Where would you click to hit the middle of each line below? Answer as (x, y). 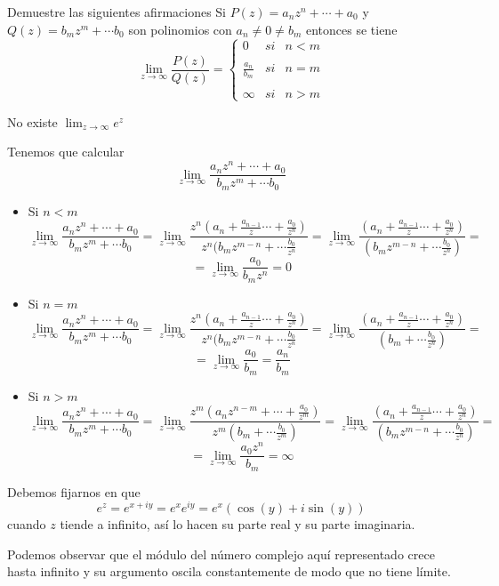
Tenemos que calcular (66, 152)
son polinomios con (180, 29)
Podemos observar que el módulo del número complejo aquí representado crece (221, 554)
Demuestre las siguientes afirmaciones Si (117, 12)
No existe (32, 121)
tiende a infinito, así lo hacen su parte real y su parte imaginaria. (237, 524)
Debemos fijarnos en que (74, 491)
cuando (27, 524)
